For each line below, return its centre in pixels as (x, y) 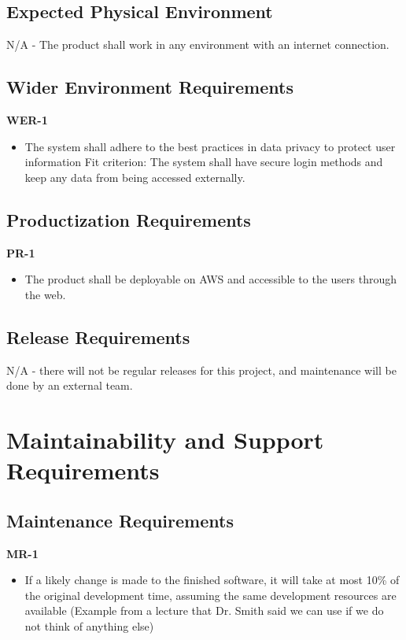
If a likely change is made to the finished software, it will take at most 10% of (212, 580)
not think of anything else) (89, 625)
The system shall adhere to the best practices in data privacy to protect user (210, 146)
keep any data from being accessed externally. (135, 177)
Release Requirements (98, 337)
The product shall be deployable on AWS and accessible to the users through (211, 279)
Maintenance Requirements (120, 520)
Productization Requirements (129, 219)
